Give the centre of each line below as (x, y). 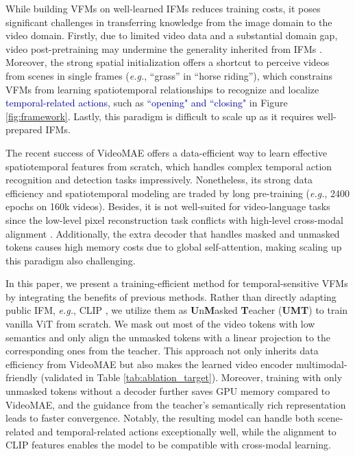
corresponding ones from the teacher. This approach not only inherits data (162, 351)
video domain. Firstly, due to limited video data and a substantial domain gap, (172, 35)
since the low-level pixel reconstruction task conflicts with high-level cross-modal (174, 219)
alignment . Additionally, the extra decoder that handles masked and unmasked (173, 233)
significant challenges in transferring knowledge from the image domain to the (169, 22)
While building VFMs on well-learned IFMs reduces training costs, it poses (163, 8)
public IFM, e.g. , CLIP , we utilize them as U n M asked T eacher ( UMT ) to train (177, 310)
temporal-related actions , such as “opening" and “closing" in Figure (147, 103)
